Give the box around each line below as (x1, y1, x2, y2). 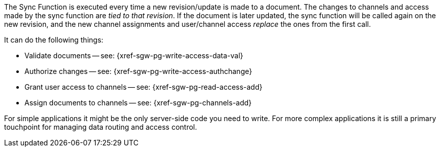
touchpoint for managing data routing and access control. (4, 123, 197, 131)
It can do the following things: (4, 35, 103, 44)
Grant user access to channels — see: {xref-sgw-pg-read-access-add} (24, 83, 263, 91)
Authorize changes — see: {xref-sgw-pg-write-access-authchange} (24, 67, 252, 75)
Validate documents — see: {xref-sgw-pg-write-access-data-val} (24, 51, 243, 60)
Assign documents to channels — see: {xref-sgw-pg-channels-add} (24, 98, 252, 107)
